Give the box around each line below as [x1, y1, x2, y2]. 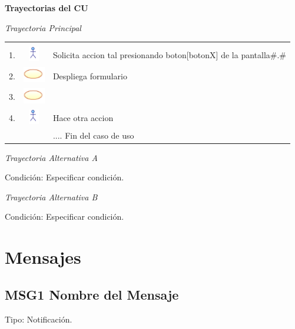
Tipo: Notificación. [5, 313, 72, 325]
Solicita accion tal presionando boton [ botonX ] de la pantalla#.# [52, 49, 286, 61]
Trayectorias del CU [5, 2, 88, 14]
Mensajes [5, 245, 81, 269]
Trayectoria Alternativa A [5, 151, 98, 163]
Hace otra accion [52, 111, 114, 123]
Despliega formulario [52, 69, 127, 82]
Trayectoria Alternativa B [5, 190, 98, 203]
